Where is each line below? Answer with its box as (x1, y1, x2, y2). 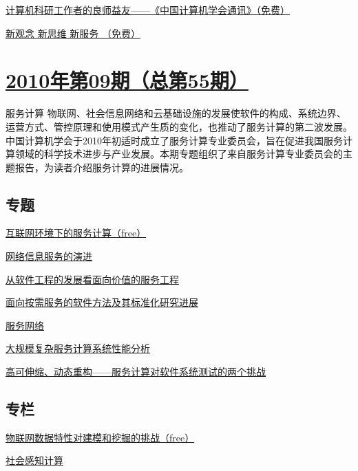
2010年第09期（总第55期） (6, 66, 249, 94)
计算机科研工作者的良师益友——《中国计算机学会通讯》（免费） (6, 3, 290, 17)
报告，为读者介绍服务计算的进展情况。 (14, 160, 189, 174)
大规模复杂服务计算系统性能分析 (6, 341, 150, 355)
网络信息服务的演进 (6, 249, 92, 263)
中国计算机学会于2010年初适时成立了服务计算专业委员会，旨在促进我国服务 (6, 133, 343, 147)
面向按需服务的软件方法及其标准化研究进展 (6, 295, 198, 309)
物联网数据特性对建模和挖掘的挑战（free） (6, 430, 195, 444)
